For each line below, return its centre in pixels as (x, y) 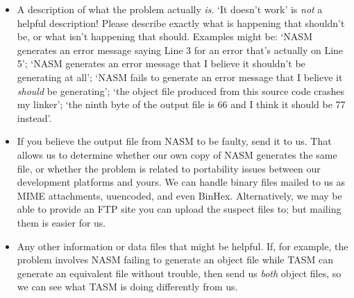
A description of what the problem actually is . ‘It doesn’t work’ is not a (170, 9)
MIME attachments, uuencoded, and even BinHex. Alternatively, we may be (179, 195)
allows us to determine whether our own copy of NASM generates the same (177, 154)
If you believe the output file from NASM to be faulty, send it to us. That (174, 141)
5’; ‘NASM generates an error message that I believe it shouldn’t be (161, 63)
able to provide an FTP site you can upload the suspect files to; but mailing (179, 209)
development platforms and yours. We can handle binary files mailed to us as (181, 182)
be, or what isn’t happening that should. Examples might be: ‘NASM (165, 36)
